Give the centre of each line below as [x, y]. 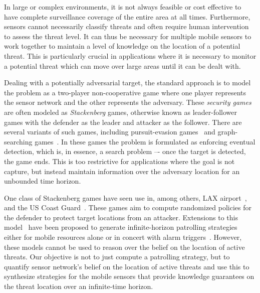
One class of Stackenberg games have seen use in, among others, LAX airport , [125, 197]
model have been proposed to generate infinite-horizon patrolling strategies [121, 227]
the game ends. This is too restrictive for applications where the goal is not [119, 161]
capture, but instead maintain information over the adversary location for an [122, 171]
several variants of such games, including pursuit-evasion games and [110, 132]
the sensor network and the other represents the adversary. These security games [128, 102]
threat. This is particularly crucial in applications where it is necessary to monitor [130, 55]
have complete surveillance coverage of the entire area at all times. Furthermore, [127, 16]
